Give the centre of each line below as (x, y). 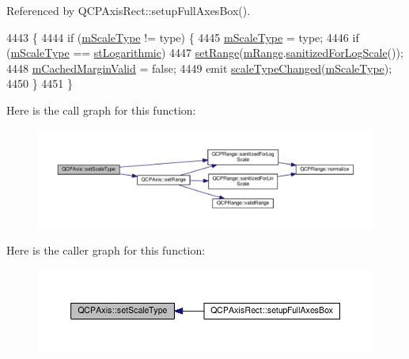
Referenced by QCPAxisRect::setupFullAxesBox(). (129, 10)
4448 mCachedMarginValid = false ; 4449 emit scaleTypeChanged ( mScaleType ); (199, 68)
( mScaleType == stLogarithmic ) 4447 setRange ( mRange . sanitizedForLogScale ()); (205, 53)
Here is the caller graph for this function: (106, 250)
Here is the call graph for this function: (101, 110)
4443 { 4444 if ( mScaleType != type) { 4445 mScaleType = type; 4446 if (183, 37)
